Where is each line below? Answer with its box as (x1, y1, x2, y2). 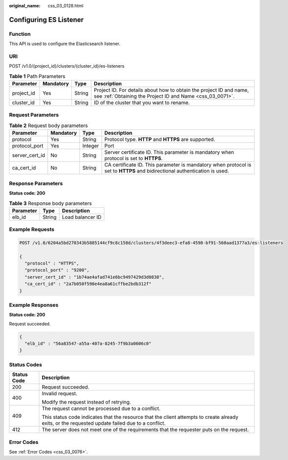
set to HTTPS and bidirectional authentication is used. (104, 168, 229, 174)
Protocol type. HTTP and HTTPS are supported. (104, 136, 215, 143)
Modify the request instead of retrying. (42, 399, 131, 406)
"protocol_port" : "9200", (25, 267, 90, 273)
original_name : (9, 3, 41, 8)
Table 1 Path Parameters (9, 73, 66, 79)
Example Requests (9, 226, 54, 233)
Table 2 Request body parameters (9, 122, 88, 129)
